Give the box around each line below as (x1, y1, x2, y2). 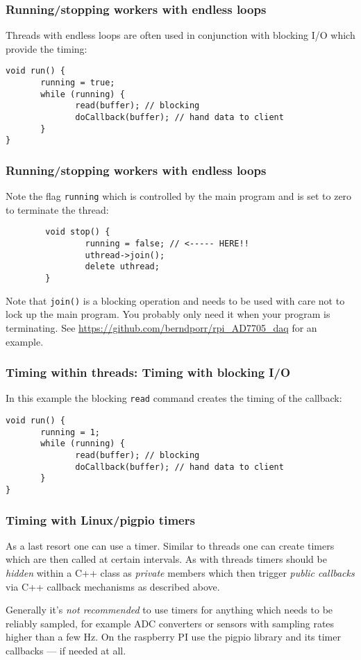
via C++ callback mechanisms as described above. (6, 579, 220, 593)
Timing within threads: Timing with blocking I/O (6, 364, 291, 381)
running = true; (40, 78, 115, 88)
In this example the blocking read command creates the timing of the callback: (6, 391, 342, 405)
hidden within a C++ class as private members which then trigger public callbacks (6, 566, 355, 580)
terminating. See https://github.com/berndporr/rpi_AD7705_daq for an (6, 321, 317, 335)
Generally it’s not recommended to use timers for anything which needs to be (6, 602, 333, 617)
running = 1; (40, 427, 101, 437)
